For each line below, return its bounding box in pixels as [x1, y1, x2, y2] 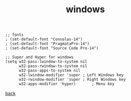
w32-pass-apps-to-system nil [18, 68, 81, 73]
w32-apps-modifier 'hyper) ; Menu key [18, 82, 115, 87]
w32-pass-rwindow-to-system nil [18, 64, 87, 69]
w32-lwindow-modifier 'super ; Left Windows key [18, 72, 124, 78]
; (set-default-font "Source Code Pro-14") [5, 46, 99, 51]
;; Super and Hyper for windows [5, 55, 74, 60]
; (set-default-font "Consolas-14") [5, 37, 83, 42]
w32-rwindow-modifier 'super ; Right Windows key [18, 77, 126, 82]
